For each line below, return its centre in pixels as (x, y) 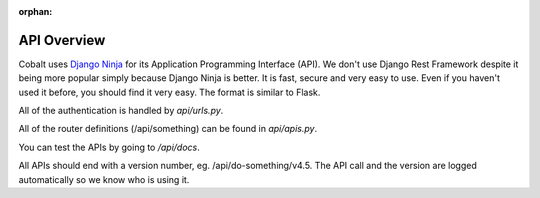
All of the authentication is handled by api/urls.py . (121, 111)
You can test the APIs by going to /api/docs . (109, 147)
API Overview (62, 40)
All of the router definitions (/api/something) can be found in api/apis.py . (168, 129)
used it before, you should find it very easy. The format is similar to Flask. (169, 92)
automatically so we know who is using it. (104, 179)
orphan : (35, 11)
